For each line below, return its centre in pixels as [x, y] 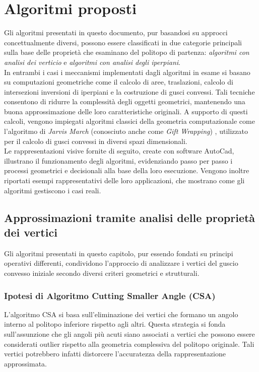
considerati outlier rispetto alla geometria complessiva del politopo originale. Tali [129, 344]
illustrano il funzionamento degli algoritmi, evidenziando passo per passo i [118, 160]
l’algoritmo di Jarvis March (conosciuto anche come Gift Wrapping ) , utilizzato [126, 131]
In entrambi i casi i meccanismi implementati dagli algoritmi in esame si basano [127, 72]
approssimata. [25, 363]
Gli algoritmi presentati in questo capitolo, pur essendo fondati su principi [119, 253]
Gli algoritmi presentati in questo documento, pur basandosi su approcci [116, 32]
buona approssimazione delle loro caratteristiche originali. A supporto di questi [126, 111]
